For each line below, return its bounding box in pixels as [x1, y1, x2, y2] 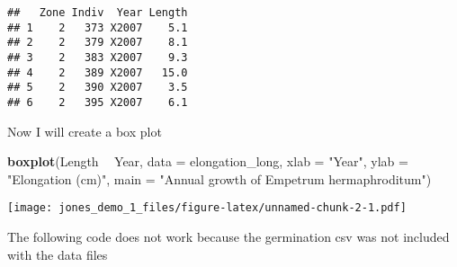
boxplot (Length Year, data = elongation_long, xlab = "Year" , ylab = [7, 152, 408, 171]
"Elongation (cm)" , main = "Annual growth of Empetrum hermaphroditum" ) [7, 169, 432, 188]
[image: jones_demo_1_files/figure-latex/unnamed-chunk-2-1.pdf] [7, 201, 407, 215]
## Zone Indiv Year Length [7, 6, 188, 19]
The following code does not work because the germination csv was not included [7, 227, 450, 246]
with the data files [7, 245, 108, 263]
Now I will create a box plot [7, 121, 162, 140]
